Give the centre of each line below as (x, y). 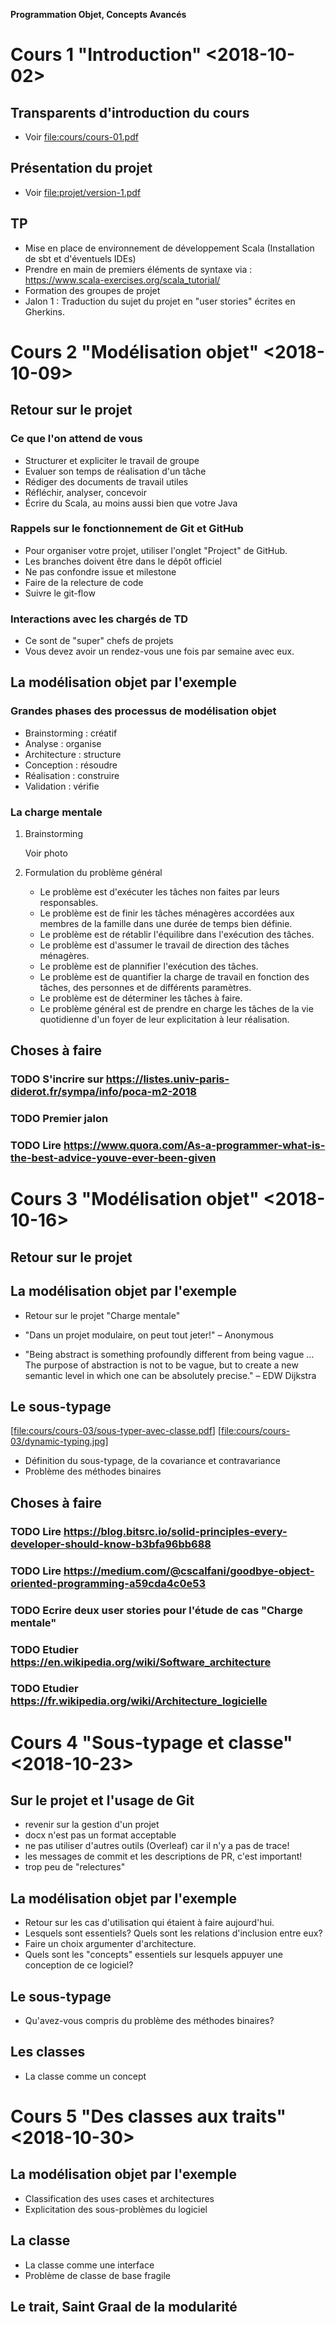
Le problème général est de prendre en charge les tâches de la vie (176, 1009)
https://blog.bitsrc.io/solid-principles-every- (175, 1531)
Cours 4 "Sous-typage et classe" (151, 1742)
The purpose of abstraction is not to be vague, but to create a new (161, 1365)
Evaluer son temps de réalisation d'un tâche (115, 471)
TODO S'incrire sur (57, 1079)
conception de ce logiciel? (79, 1965)
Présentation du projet (81, 168)
